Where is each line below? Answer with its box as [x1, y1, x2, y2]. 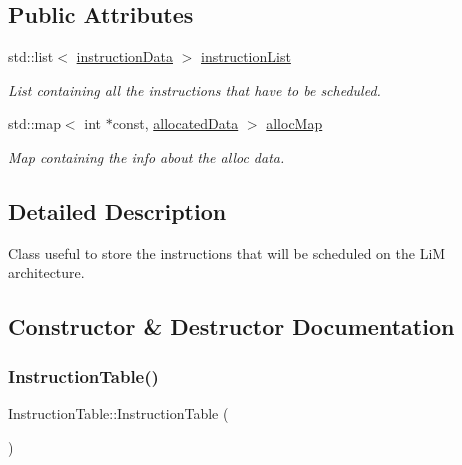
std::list [8, 46, 54, 67]
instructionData [76, 46, 173, 67]
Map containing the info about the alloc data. [8, 146, 285, 167]
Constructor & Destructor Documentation [8, 311, 455, 342]
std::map [8, 113, 61, 134]
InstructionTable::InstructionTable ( [8, 402, 229, 423]
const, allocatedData [112, 113, 239, 134]
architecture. [8, 262, 85, 283]
